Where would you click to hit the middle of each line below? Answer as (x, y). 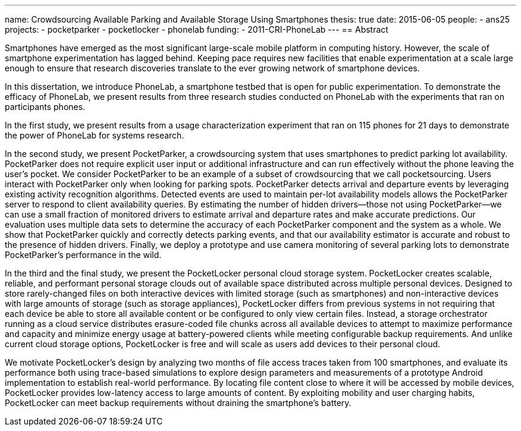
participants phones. (45, 107)
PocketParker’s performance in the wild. (83, 255)
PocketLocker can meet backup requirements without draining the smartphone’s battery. (178, 403)
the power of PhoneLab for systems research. (95, 135)
